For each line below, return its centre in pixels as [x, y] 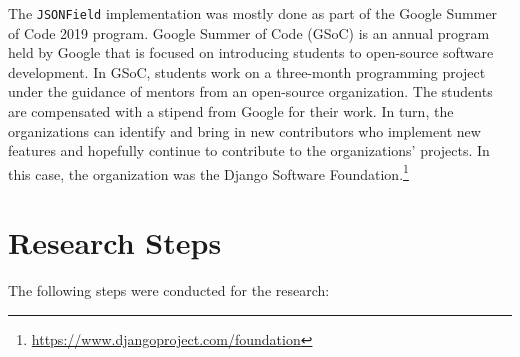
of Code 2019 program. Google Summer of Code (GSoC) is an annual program [249, 32]
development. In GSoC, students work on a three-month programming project [247, 71]
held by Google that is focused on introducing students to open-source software [251, 52]
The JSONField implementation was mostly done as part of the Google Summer [253, 13]
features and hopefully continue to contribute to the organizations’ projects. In [249, 150]
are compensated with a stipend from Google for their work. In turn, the [231, 111]
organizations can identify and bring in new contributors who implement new [244, 130]
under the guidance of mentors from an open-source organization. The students [250, 91]
